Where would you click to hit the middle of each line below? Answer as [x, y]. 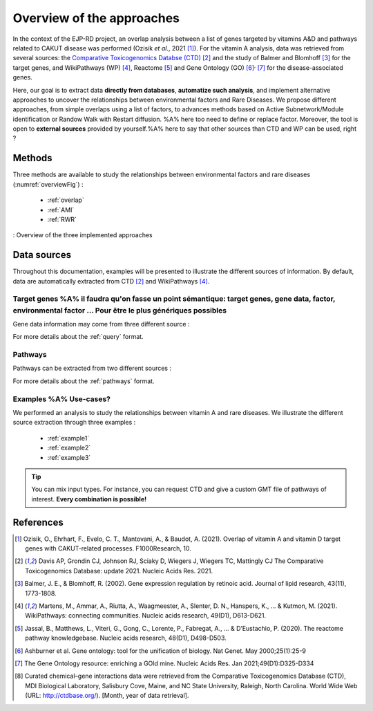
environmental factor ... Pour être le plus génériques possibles [120, 310]
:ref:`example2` [69, 448]
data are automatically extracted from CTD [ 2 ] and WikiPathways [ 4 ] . [111, 281]
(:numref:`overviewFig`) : [48, 184]
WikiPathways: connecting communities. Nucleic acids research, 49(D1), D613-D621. [145, 616]
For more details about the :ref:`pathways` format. [84, 381]
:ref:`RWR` [62, 219]
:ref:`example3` [69, 457]
